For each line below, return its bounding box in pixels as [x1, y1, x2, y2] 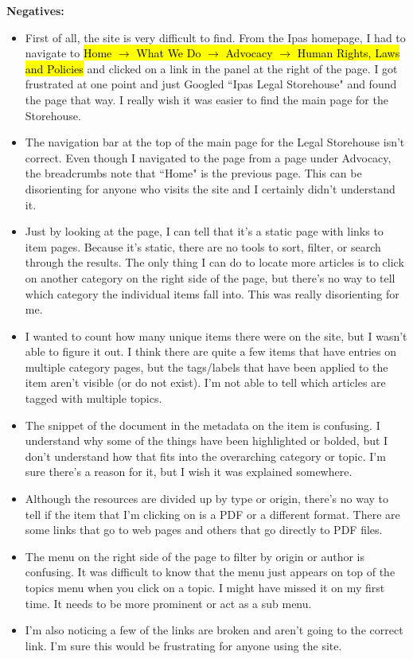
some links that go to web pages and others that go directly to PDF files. [25, 521, 383, 538]
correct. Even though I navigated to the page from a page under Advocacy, [25, 149, 392, 166]
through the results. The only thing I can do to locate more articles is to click [25, 254, 404, 271]
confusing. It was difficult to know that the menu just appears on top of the [25, 563, 395, 580]
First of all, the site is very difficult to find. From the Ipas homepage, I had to [25, 29, 406, 45]
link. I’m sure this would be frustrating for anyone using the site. [25, 637, 342, 653]
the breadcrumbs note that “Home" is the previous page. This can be [25, 165, 362, 181]
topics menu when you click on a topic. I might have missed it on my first [25, 579, 385, 595]
